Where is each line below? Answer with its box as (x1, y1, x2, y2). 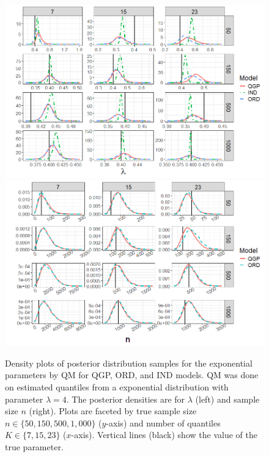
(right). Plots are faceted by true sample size (29, 404, 197, 417)
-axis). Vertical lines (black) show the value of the (71, 428, 257, 441)
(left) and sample (195, 392, 260, 405)
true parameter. (5, 441, 64, 453)
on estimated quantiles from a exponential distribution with (5, 381, 229, 393)
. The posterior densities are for (66, 392, 185, 405)
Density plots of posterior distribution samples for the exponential (5, 356, 252, 369)
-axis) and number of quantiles (106, 416, 221, 429)
